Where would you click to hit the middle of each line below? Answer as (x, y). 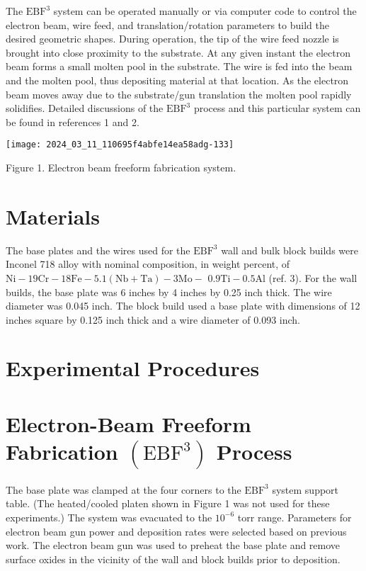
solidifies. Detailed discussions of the (85, 108)
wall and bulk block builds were (290, 250)
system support (305, 489)
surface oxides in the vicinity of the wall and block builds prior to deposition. (173, 559)
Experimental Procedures (133, 368)
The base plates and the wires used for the (98, 250)
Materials (53, 216)
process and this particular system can (277, 108)
